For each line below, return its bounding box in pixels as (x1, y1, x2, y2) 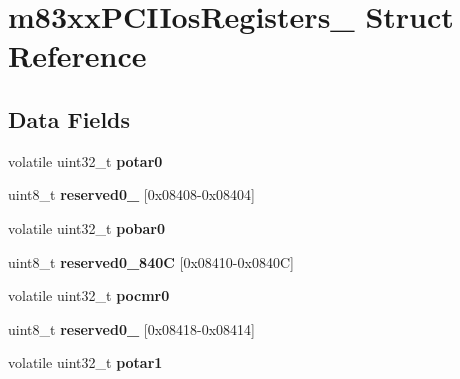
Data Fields (8, 103, 131, 134)
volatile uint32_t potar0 (8, 150, 163, 171)
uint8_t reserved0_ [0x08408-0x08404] (8, 184, 256, 205)
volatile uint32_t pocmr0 (8, 285, 170, 306)
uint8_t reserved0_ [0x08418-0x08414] (8, 318, 256, 339)
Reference (8, 35, 147, 76)
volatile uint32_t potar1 (8, 352, 163, 373)
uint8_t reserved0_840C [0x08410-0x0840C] (8, 251, 294, 272)
